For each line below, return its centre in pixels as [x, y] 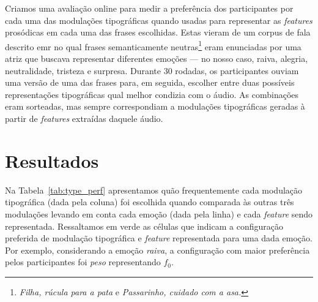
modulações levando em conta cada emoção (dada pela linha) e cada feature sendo [159, 213]
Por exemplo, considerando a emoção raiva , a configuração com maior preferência [157, 250]
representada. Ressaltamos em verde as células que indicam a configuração [144, 226]
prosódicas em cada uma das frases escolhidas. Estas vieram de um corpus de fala [158, 32]
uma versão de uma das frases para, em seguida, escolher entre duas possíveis [150, 82]
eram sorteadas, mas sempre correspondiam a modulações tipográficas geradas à [155, 106]
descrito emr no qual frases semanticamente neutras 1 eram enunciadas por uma [153, 45]
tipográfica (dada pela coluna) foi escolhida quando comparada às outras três [150, 202]
